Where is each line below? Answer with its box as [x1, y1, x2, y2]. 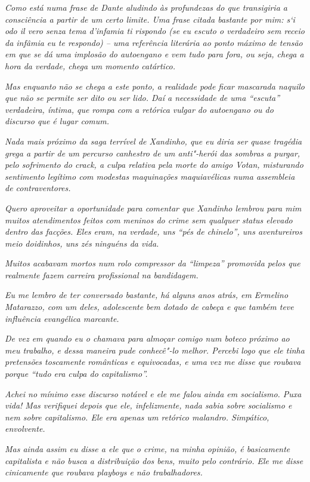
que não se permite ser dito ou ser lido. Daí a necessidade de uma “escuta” [5, 91, 280, 104]
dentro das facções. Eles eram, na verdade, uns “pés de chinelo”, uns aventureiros [5, 225, 302, 238]
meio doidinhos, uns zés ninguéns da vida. [5, 237, 159, 249]
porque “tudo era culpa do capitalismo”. [5, 367, 148, 380]
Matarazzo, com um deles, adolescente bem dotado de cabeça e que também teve [5, 300, 294, 313]
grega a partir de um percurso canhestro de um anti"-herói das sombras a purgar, [5, 146, 300, 159]
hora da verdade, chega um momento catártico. [5, 59, 176, 72]
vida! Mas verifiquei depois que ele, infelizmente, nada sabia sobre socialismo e [5, 399, 292, 412]
